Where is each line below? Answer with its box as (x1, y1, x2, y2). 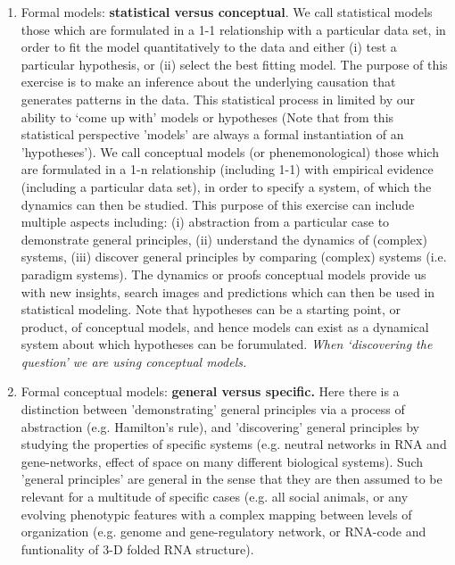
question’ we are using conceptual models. (21, 352, 247, 370)
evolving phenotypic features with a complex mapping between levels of (21, 504, 412, 523)
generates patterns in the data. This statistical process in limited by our (21, 89, 416, 108)
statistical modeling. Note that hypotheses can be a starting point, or (21, 300, 401, 319)
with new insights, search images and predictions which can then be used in (21, 282, 435, 301)
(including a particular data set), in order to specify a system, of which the (21, 177, 432, 195)
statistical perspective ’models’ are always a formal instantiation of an (21, 125, 404, 144)
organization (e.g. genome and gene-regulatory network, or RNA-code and (21, 522, 426, 541)
